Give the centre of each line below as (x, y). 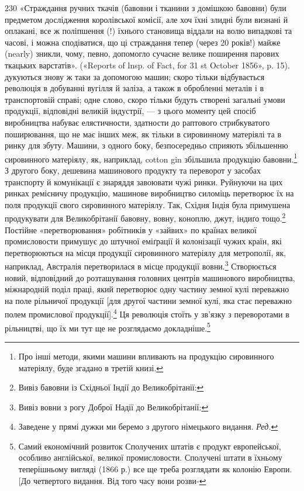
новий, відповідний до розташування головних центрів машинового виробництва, (150, 277)
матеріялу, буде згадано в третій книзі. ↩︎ (91, 367)
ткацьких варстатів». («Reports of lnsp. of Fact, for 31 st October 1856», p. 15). (147, 65)
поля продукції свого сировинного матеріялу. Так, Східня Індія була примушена (148, 204)
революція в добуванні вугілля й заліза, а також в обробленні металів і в (134, 88)
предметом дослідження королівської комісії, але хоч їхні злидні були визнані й (146, 19)
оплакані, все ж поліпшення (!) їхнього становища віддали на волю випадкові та (148, 31)
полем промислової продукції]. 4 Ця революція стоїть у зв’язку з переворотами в (147, 313)
